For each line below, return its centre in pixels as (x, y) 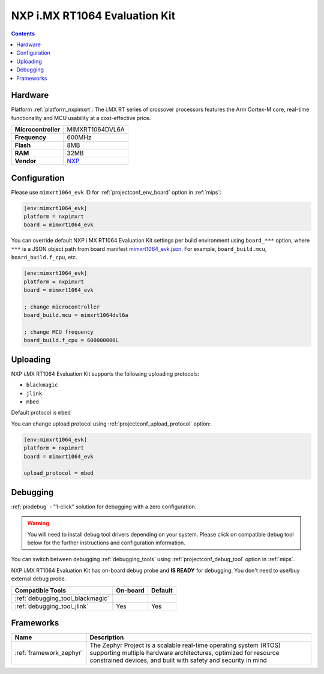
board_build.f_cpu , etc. (44, 257)
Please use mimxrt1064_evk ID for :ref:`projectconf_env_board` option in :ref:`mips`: (116, 192)
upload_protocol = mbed (59, 473)
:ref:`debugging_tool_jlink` (52, 606)
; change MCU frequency (59, 332)
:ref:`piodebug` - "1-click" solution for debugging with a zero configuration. (104, 507)
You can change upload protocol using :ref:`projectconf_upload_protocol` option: (111, 424)
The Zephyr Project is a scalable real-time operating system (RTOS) (185, 645)
